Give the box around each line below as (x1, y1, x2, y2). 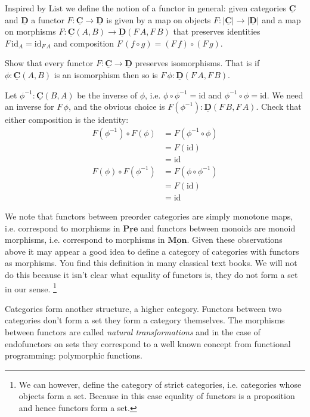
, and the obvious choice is (68, 100, 165, 113)
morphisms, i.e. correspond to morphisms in (5, 233, 165, 246)
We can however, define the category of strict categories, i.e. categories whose (18, 378, 302, 390)
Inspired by (5, 2, 46, 14)
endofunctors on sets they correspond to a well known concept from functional (5, 337, 291, 350)
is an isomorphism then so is (54, 68, 158, 81)
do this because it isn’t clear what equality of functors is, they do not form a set (5, 268, 298, 280)
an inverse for (5, 100, 54, 113)
